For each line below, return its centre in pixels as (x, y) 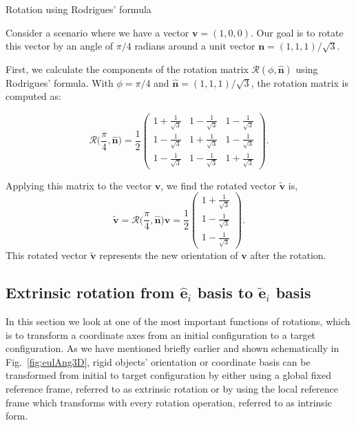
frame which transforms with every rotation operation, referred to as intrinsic (169, 402)
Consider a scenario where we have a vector (97, 32)
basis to (225, 292)
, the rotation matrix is (300, 82)
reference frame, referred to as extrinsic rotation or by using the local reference (172, 388)
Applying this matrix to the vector (79, 185)
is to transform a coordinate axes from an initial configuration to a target (161, 334)
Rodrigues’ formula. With (60, 82)
